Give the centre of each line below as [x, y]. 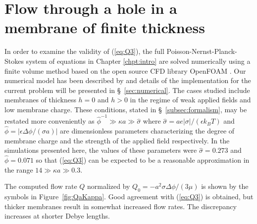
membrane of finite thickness [105, 27]
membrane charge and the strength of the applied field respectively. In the [117, 140]
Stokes [14, 61]
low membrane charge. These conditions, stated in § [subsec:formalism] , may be [126, 109]
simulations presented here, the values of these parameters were [101, 150]
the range [19, 169]
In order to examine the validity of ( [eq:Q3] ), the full [84, 51]
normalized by [109, 186]
